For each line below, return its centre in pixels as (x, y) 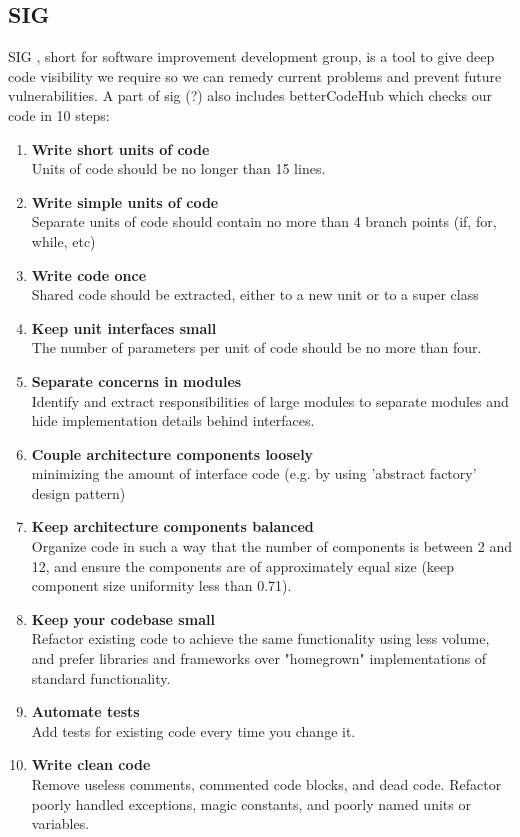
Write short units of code (120, 148)
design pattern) (78, 492)
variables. (60, 823)
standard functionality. (101, 677)
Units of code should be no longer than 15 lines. (178, 168)
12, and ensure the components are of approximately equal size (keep (243, 565)
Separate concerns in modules (136, 380)
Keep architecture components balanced (172, 526)
